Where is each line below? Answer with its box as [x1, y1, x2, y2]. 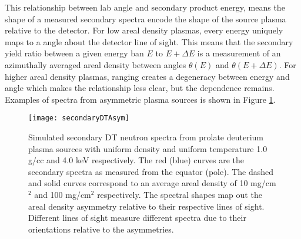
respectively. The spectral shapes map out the [97, 188, 262, 200]
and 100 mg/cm [34, 188, 91, 200]
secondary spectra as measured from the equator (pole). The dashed [28, 165, 274, 177]
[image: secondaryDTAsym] [28, 114, 129, 123]
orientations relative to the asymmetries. [28, 223, 174, 235]
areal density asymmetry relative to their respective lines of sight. [28, 200, 265, 212]
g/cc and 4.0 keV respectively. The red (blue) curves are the [28, 154, 244, 166]
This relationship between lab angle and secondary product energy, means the [5, 1, 285, 13]
